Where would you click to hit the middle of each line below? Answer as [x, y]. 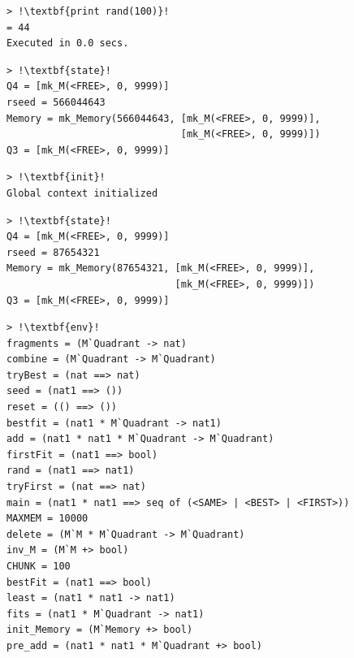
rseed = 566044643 [56, 102]
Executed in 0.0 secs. [68, 43]
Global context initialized [82, 193]
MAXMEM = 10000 [47, 519]
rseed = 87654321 [53, 252]
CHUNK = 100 [39, 566]
